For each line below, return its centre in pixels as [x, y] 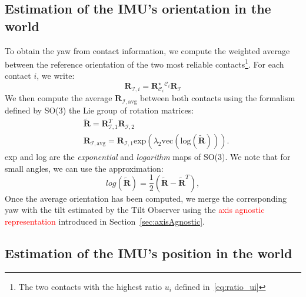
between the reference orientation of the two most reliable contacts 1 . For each [144, 63]
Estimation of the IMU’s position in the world [149, 253]
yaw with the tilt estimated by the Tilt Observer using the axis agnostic [135, 210]
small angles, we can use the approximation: [84, 168]
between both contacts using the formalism [218, 98]
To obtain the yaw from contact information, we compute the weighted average [147, 50]
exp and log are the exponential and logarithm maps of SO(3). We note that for [148, 156]
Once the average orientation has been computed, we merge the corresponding [146, 198]
